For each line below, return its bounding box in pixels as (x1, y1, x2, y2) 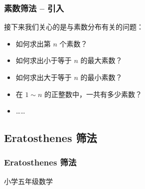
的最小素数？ (80, 72, 123, 82)
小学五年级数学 (4, 175, 53, 186)
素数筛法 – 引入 (4, 1, 64, 14)
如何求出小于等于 (15, 55, 72, 65)
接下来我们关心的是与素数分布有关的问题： (4, 21, 144, 32)
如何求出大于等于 (15, 72, 72, 82)
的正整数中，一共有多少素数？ (44, 88, 143, 99)
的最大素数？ (80, 55, 123, 65)
